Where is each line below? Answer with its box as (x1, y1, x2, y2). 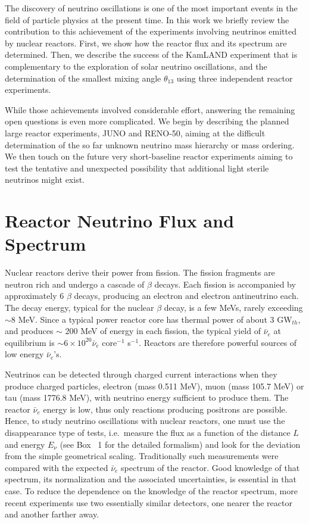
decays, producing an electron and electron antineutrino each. (74, 289, 299, 302)
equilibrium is (5, 336, 55, 348)
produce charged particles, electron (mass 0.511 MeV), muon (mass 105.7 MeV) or (5, 379, 304, 392)
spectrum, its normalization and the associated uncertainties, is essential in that (5, 473, 296, 485)
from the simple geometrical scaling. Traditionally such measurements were (5, 450, 279, 462)
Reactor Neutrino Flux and (5, 208, 235, 233)
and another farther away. (5, 508, 99, 520)
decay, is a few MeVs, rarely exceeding (164, 301, 303, 313)
